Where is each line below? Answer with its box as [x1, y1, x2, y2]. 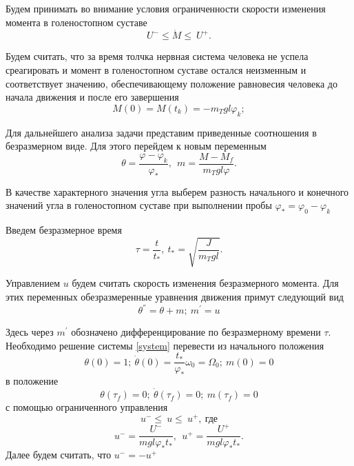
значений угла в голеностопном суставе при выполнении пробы [6, 198, 272, 212]
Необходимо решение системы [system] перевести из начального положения [6, 338, 324, 352]
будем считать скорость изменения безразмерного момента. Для [72, 276, 339, 290]
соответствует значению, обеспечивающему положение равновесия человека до [6, 76, 337, 90]
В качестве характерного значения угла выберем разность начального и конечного [6, 184, 349, 199]
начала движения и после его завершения [6, 90, 179, 104]
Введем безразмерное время [6, 223, 122, 237]
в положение [6, 374, 59, 388]
